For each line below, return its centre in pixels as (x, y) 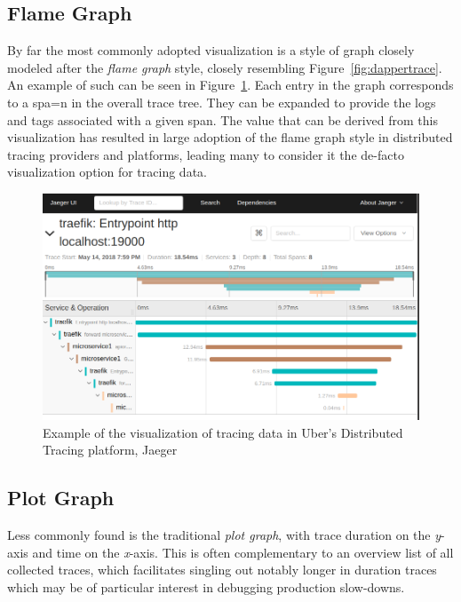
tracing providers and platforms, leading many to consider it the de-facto (206, 154)
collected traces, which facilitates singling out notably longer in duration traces (222, 570)
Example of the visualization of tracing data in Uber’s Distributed (223, 432)
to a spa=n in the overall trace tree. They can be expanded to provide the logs (222, 102)
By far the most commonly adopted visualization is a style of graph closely (211, 50)
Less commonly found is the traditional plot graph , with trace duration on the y (224, 535)
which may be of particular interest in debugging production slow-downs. (206, 586)
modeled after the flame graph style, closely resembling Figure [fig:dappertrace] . (225, 67)
